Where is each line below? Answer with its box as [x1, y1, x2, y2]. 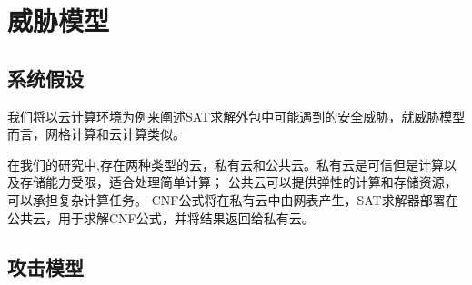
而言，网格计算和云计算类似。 [7, 124, 186, 143]
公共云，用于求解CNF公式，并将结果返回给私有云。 [7, 208, 315, 227]
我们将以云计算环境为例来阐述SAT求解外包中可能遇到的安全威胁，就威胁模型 [7, 106, 466, 125]
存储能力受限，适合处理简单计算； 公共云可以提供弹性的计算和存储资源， [19, 172, 457, 192]
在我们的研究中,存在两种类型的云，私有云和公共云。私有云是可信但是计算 [7, 154, 444, 173]
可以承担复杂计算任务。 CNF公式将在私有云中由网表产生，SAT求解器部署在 [7, 190, 458, 209]
